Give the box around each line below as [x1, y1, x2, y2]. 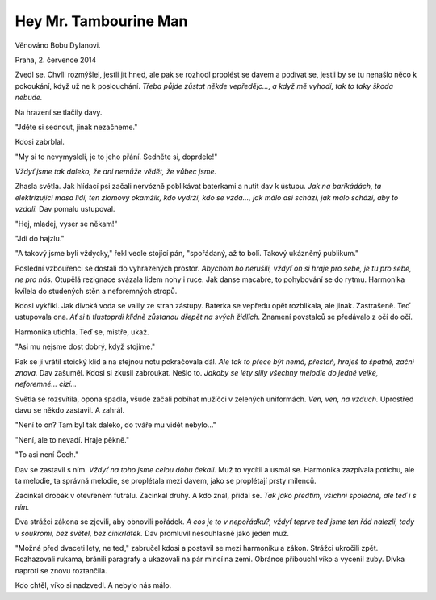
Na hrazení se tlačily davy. [15, 107, 103, 117]
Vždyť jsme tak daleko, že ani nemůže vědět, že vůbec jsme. [15, 166, 217, 177]
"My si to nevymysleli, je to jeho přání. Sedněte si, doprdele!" [15, 152, 218, 162]
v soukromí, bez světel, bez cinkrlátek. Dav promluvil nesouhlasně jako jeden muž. [15, 528, 290, 538]
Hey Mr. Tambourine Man [15, 12, 188, 30]
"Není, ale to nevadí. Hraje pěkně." [15, 434, 130, 444]
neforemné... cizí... [15, 380, 77, 389]
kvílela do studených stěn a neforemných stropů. [15, 286, 178, 296]
